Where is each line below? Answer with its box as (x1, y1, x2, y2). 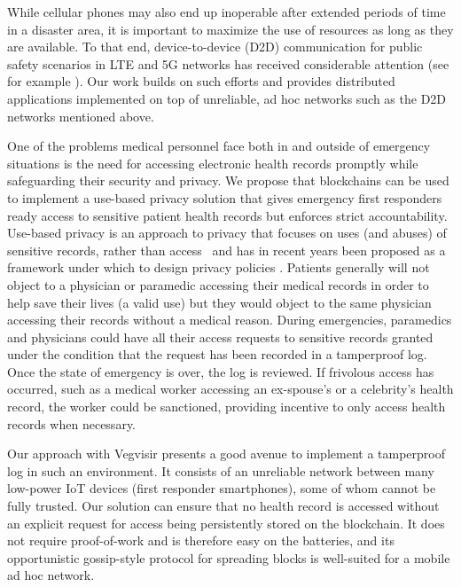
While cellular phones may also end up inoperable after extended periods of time (7, 3, 446, 20)
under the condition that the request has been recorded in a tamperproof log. (7, 345, 427, 364)
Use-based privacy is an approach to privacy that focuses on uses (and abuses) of (7, 223, 447, 242)
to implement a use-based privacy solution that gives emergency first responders (7, 188, 442, 207)
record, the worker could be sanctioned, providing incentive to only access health (7, 397, 446, 416)
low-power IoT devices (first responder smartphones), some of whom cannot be (7, 479, 436, 497)
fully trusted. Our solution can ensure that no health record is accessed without (7, 497, 440, 515)
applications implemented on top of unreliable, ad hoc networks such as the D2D (7, 89, 447, 107)
